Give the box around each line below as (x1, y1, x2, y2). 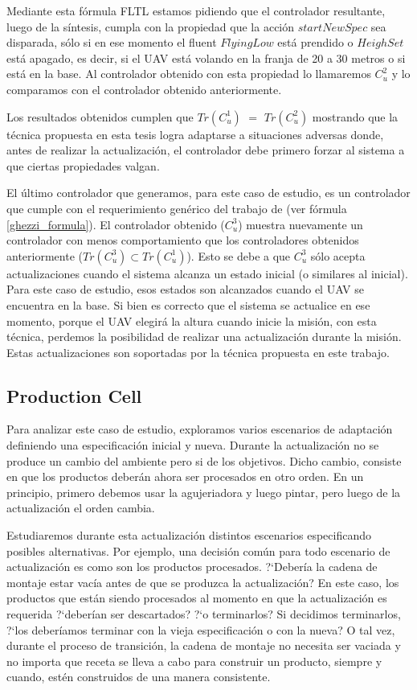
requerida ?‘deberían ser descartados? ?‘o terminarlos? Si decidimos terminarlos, (6, 606, 401, 622)
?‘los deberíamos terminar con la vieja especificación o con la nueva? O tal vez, (6, 621, 395, 638)
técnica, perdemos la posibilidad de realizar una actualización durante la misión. (6, 328, 402, 345)
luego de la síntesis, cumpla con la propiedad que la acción (6, 18, 295, 35)
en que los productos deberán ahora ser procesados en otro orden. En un (6, 468, 364, 485)
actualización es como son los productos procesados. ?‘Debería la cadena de (6, 558, 378, 575)
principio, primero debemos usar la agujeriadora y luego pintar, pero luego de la (6, 483, 401, 500)
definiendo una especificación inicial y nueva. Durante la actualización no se (6, 437, 379, 454)
